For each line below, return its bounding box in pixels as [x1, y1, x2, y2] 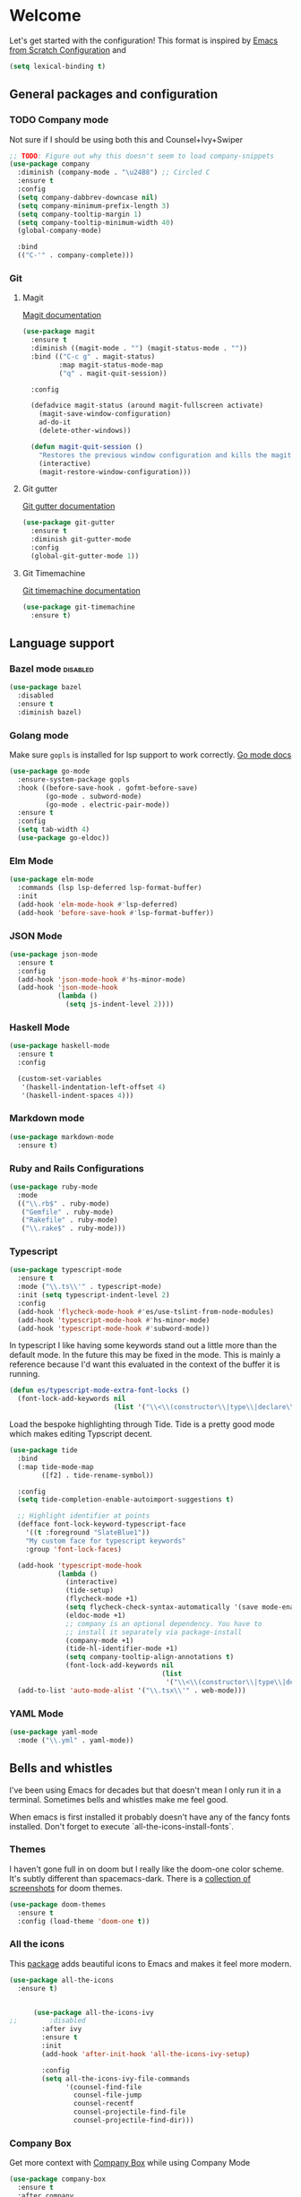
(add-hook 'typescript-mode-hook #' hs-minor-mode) [17, 1315, 211, 1325]
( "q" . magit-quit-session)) [58, 368, 168, 377]
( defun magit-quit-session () [30, 442, 143, 451]
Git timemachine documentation [21, 584, 141, 596]
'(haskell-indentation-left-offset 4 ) [21, 1082, 167, 1092]
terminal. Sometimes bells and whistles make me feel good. [9, 1794, 228, 1804]
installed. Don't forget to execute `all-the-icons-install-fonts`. [9, 1821, 235, 1831]
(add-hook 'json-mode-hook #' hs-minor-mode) [17, 974, 186, 984]
